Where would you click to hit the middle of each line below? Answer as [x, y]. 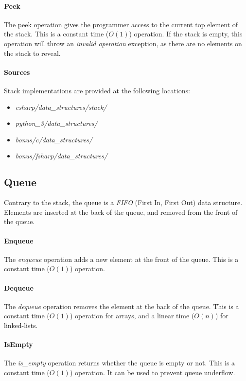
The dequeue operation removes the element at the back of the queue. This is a [122, 306]
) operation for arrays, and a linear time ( [132, 316]
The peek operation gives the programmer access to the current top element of [121, 24]
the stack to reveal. [32, 53]
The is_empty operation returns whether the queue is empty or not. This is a [120, 363]
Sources [17, 72]
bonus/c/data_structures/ [54, 139]
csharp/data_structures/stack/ [61, 107]
